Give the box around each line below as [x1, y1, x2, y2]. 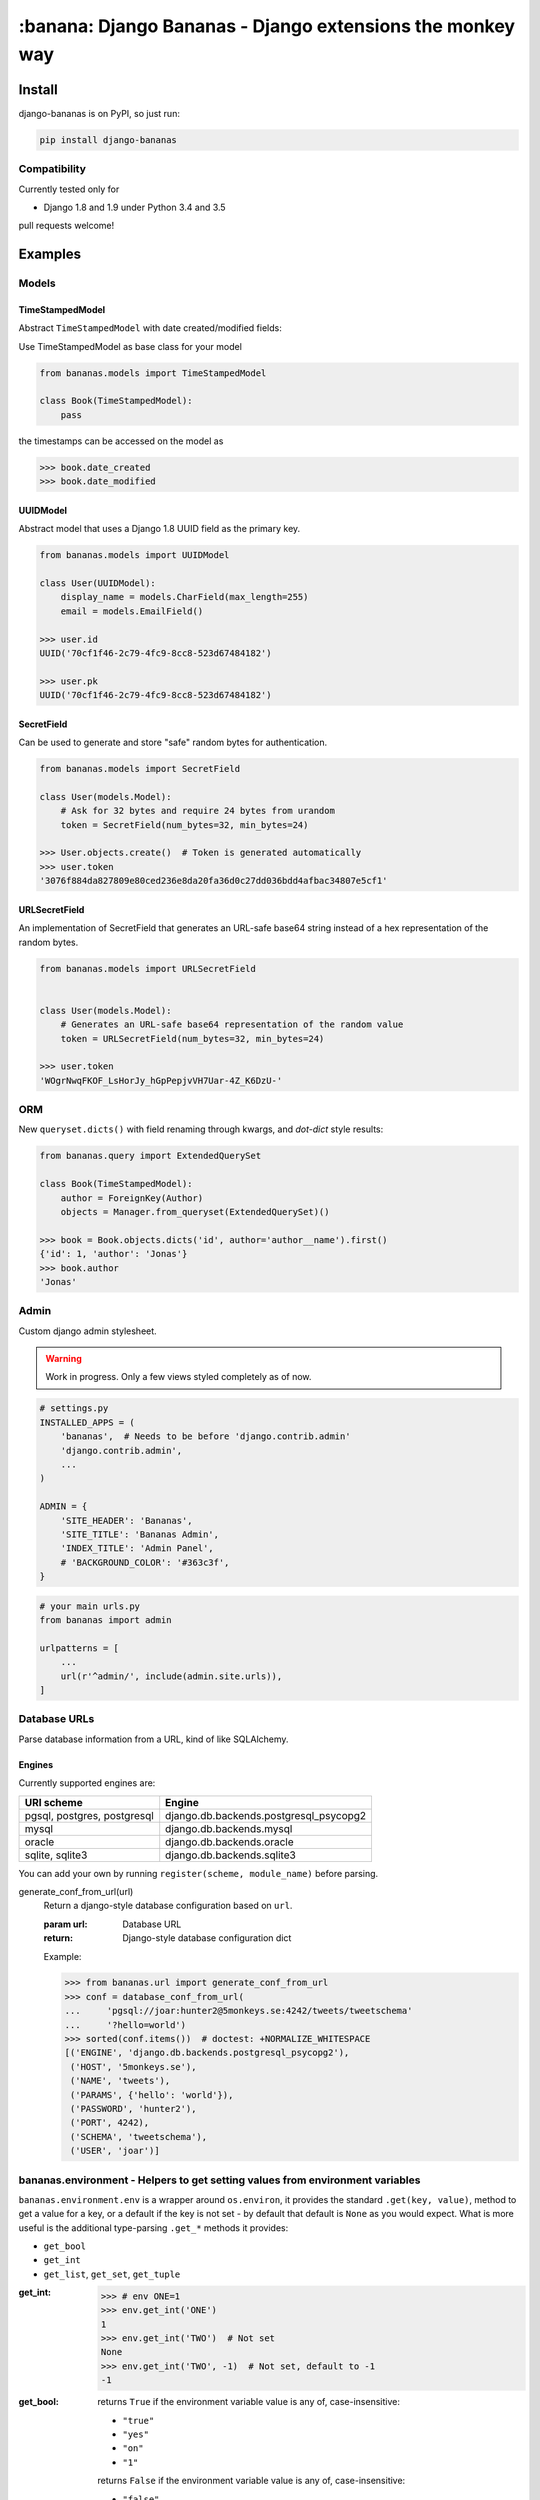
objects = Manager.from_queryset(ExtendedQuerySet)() [60, 1206, 330, 1217]
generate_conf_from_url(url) [18, 1885, 134, 1897]
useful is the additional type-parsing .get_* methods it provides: [18, 2221, 289, 2234]
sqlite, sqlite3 [24, 1848, 88, 1862]
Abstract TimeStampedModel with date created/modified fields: [18, 322, 282, 334]
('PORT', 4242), [70, 2117, 150, 2129]
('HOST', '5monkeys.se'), [70, 2061, 197, 2072]
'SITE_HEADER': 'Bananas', [60, 1515, 194, 1526]
